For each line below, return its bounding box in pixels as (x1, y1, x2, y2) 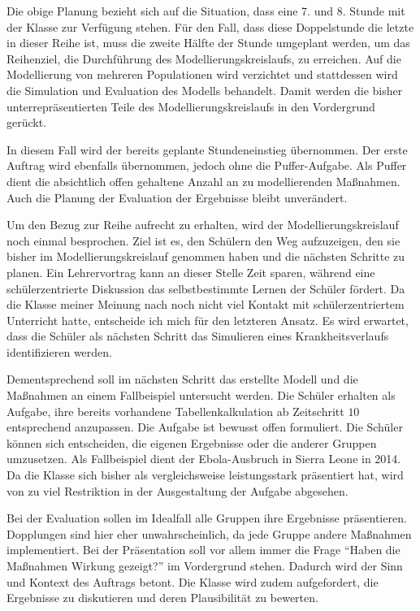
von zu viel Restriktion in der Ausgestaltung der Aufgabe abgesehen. (6, 482, 349, 499)
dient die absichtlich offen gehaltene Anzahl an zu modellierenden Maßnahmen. (6, 172, 401, 189)
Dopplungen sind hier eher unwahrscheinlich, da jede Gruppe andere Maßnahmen (6, 525, 412, 542)
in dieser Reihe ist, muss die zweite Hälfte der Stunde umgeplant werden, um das (6, 34, 410, 51)
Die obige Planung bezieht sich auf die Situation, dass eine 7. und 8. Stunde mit (6, 2, 405, 19)
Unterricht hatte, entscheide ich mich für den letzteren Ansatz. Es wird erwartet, (6, 311, 409, 328)
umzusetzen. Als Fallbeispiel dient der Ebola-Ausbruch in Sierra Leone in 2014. (6, 450, 401, 467)
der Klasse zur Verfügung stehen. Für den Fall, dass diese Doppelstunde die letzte (6, 18, 414, 35)
